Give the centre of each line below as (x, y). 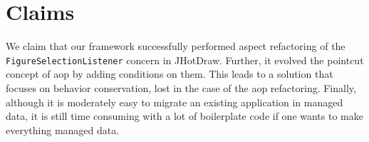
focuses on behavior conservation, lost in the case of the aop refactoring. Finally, (181, 87)
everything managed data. (63, 130)
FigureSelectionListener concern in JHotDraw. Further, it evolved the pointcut (185, 60)
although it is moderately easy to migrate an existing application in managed (175, 102)
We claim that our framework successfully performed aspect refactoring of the (176, 46)
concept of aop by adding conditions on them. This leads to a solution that (170, 74)
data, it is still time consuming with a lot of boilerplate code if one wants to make (184, 116)
